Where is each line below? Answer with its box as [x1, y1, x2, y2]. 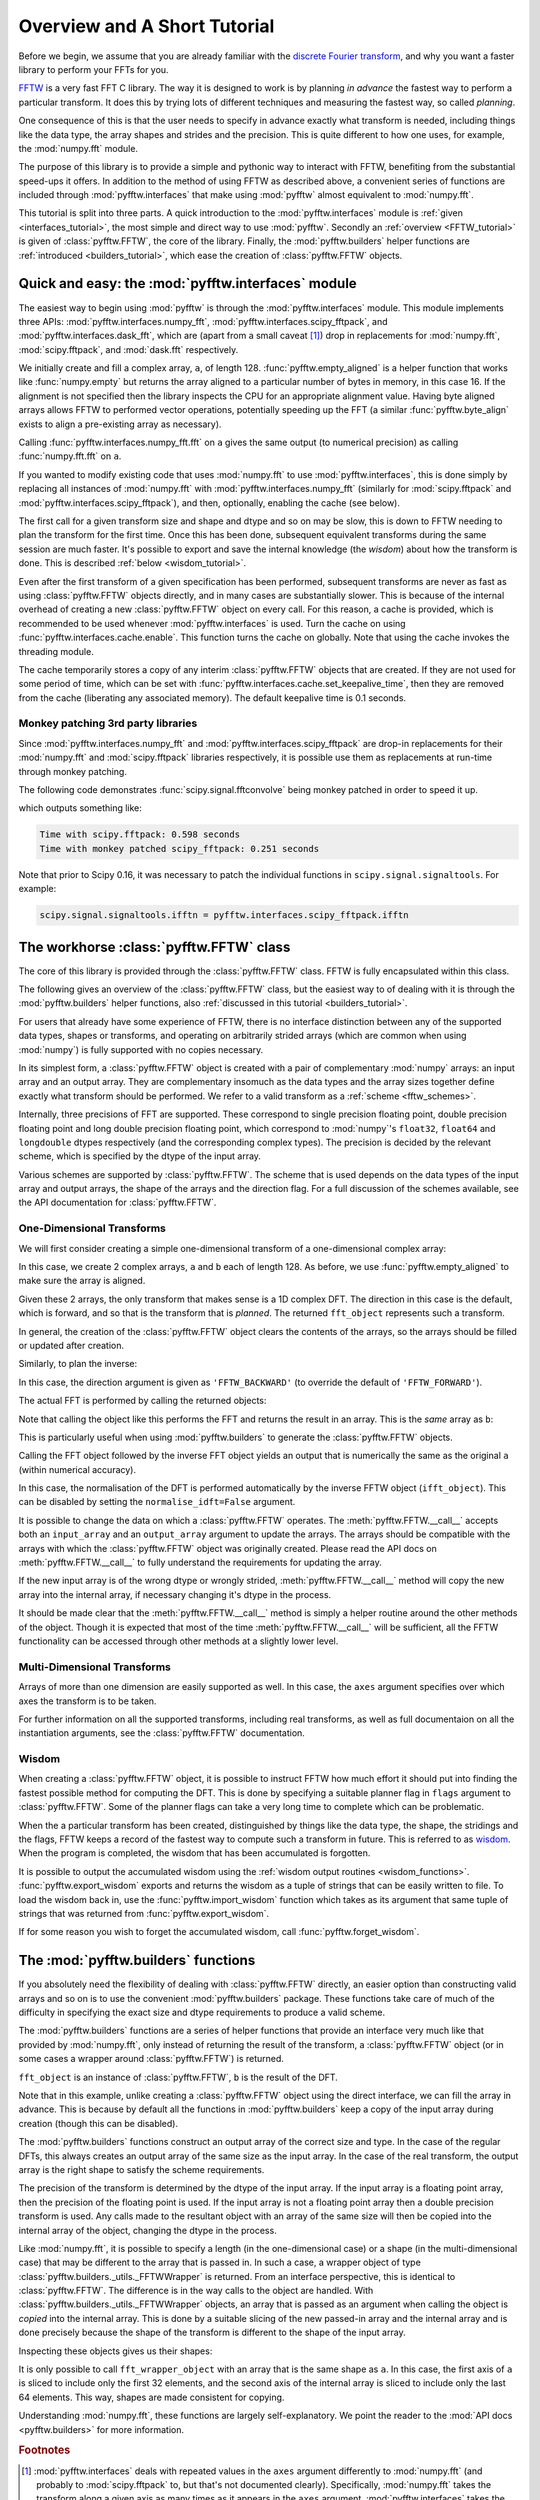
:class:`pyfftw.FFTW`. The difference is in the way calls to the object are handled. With [18, 2285, 374, 2297]
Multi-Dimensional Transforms [18, 1660, 172, 1674]
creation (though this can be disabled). [18, 2117, 179, 2129]
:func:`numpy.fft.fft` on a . [18, 450, 122, 462]
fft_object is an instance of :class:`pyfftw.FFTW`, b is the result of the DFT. [18, 2071, 339, 2083]
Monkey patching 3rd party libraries [18, 716, 198, 730]
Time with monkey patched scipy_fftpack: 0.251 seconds [39, 843, 320, 854]
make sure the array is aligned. [18, 1275, 146, 1287]
